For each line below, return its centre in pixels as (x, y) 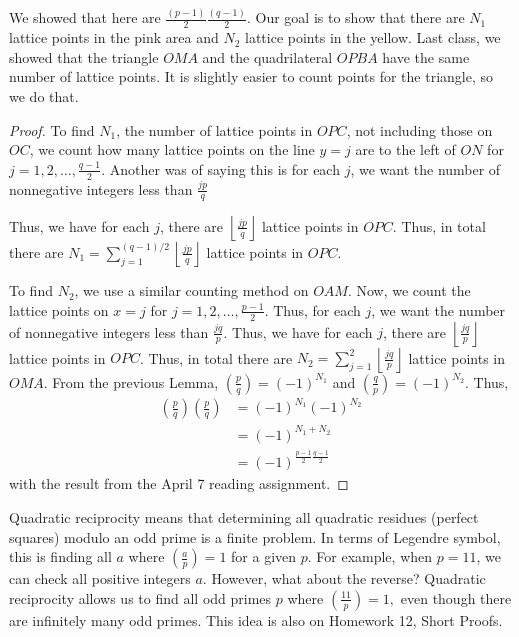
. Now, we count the (409, 290)
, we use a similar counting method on (191, 290)
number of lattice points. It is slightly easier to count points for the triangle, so (251, 76)
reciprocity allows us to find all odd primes (140, 597)
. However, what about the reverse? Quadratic (344, 578)
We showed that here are (85, 17)
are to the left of (405, 149)
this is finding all (60, 556)
